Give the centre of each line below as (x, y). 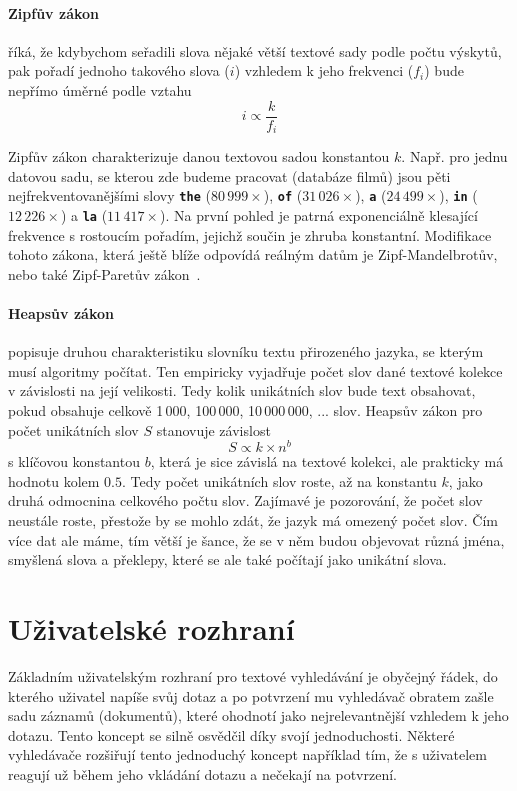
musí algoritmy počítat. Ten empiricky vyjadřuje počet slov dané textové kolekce (255, 370)
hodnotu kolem (54, 480)
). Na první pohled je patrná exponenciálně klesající (319, 214)
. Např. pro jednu (454, 156)
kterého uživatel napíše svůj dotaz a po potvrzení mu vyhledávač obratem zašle (251, 695)
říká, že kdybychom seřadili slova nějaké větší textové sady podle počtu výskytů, (255, 50)
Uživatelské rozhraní (151, 627)
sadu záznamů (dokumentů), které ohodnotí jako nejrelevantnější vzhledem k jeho (258, 715)
